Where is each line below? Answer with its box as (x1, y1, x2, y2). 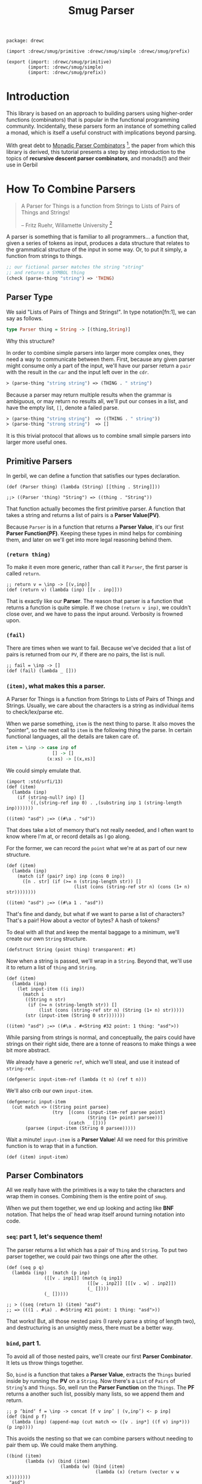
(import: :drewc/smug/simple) (28, 64, 104, 70)
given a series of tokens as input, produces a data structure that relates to (6, 240, 190, 247)
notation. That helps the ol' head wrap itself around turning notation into (6, 1211, 185, 1218)
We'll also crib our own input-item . (6, 1087, 93, 1094)
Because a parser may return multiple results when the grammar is (6, 391, 172, 398)
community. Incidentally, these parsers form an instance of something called (6, 122, 197, 130)
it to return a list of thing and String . (6, 963, 97, 971)
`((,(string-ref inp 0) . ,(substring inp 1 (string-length (28, 800, 182, 806)
